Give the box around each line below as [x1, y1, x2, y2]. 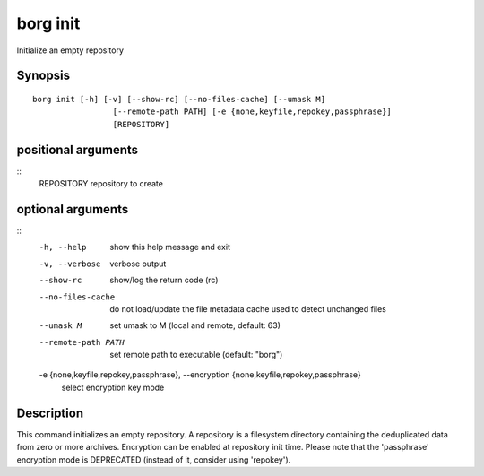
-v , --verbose [39, 258, 101, 269]
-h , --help [39, 242, 87, 253]
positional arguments [16, 142, 139, 157]
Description [16, 405, 84, 420]
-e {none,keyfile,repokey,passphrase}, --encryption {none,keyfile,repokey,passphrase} [39, 369, 362, 380]
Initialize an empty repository [16, 45, 125, 56]
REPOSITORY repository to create [39, 178, 163, 189]
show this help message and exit [109, 242, 230, 253]
